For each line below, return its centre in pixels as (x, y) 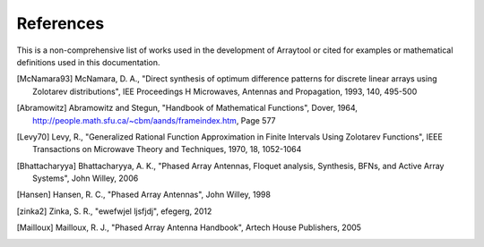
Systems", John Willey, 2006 (86, 178)
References (60, 23)
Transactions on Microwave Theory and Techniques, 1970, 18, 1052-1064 (167, 149)
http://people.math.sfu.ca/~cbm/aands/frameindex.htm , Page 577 (155, 120)
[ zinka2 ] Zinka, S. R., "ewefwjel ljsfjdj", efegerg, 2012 (114, 211)
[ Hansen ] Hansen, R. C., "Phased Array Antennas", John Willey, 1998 (143, 195)
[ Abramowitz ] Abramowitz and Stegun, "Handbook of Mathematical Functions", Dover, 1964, (187, 108)
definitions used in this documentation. (88, 62)
